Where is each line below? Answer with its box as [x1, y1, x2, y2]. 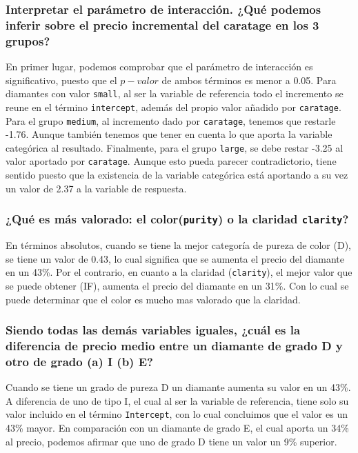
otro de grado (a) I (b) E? [6, 352, 153, 370]
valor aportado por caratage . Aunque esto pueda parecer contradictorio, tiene [6, 154, 337, 168]
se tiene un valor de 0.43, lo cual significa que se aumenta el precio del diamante [6, 251, 345, 265]
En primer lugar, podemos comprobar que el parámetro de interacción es [6, 59, 313, 74]
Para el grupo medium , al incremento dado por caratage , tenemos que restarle [6, 113, 336, 128]
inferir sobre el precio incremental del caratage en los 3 [6, 16, 319, 33]
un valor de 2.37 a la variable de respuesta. [6, 181, 187, 195]
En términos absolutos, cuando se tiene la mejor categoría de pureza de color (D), [6, 238, 351, 252]
